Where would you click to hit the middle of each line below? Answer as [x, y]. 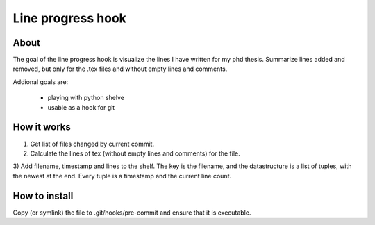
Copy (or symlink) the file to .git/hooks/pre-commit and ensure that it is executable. [132, 212]
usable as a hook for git [81, 107]
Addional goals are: [41, 82]
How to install [43, 195]
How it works [42, 127]
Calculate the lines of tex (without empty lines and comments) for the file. [135, 153]
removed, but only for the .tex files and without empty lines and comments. [120, 69]
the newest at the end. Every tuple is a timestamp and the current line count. [122, 176]
